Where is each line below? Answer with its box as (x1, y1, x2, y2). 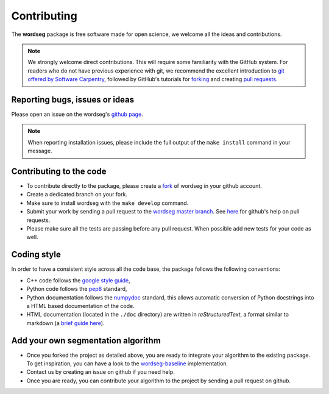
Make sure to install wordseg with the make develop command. (26, 199, 189, 207)
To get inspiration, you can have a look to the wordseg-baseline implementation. (26, 360, 228, 367)
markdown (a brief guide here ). (26, 319, 105, 326)
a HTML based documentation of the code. (26, 302, 135, 309)
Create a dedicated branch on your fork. (26, 191, 128, 198)
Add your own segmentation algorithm (11, 335, 161, 346)
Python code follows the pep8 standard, (26, 285, 127, 293)
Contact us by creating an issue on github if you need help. (26, 368, 175, 376)
